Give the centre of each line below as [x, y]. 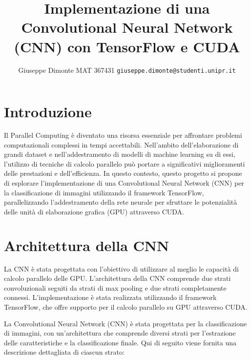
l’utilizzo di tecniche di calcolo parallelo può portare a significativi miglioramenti [125, 163]
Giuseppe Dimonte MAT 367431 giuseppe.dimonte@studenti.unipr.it [127, 70]
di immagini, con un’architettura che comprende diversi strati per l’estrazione [120, 333]
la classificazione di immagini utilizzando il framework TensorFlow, [104, 192]
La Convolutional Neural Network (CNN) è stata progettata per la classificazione [125, 323]
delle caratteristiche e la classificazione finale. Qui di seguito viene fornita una [120, 342]
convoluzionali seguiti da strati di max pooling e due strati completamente [115, 287]
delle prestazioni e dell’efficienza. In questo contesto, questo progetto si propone [123, 173]
